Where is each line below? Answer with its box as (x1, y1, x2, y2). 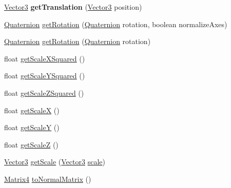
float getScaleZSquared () (4, 87, 84, 98)
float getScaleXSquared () (4, 53, 85, 64)
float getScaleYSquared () (4, 70, 85, 81)
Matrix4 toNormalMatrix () (4, 173, 91, 184)
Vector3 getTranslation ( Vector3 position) (4, 2, 142, 12)
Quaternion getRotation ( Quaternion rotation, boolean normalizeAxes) (4, 18, 227, 29)
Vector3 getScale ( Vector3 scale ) (4, 156, 105, 167)
